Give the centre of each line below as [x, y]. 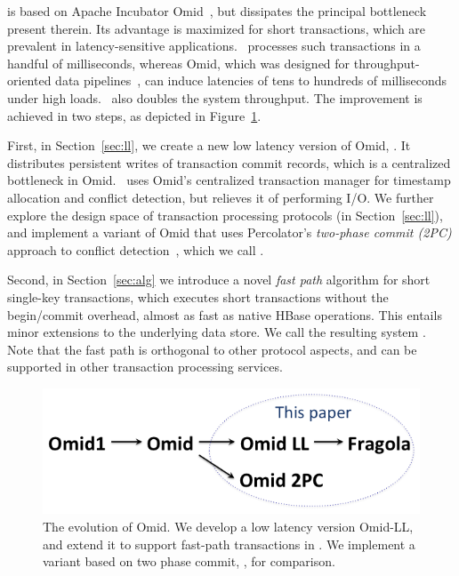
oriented [29, 80]
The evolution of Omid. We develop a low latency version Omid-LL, [228, 527]
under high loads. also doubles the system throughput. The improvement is [215, 97]
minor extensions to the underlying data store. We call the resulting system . [217, 332]
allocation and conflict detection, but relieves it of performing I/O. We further [221, 197]
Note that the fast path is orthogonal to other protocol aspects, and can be [212, 349]
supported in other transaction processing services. [145, 367]
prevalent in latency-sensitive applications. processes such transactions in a [214, 46]
